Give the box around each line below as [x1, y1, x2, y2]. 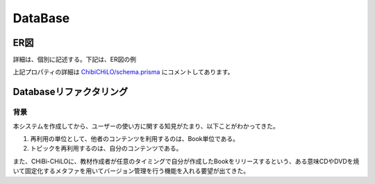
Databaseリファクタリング [12, 86, 128, 98]
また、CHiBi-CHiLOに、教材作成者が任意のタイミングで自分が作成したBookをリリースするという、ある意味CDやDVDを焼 [12, 157, 360, 165]
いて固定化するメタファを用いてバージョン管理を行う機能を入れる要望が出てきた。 [12, 167, 250, 175]
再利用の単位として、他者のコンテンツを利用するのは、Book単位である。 [30, 135, 240, 142]
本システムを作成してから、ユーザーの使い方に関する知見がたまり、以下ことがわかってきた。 [12, 122, 279, 130]
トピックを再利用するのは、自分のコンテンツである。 [30, 144, 183, 153]
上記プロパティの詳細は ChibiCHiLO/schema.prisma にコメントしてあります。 [12, 68, 234, 76]
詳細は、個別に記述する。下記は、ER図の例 [12, 56, 137, 64]
